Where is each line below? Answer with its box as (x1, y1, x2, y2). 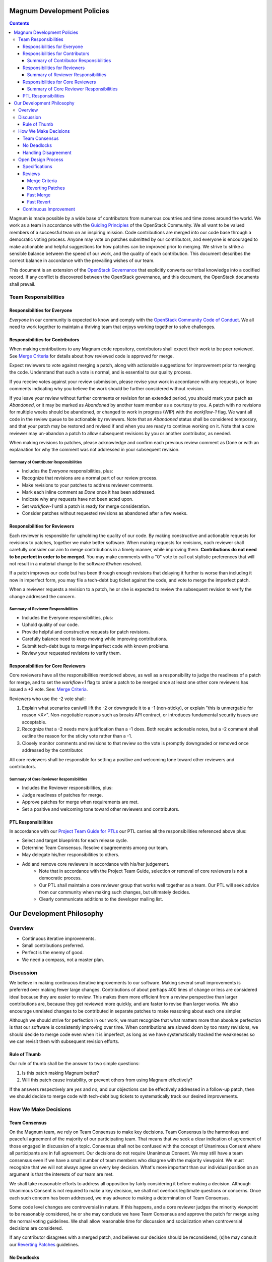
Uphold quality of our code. (22, 621, 79, 628)
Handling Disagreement (23, 149, 72, 155)
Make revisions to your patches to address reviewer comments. (22, 482, 154, 488)
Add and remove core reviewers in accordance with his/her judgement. (22, 861, 170, 867)
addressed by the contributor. (22, 747, 84, 753)
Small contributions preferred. (22, 942, 84, 949)
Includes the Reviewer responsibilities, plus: (22, 785, 113, 791)
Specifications (23, 164, 52, 170)
